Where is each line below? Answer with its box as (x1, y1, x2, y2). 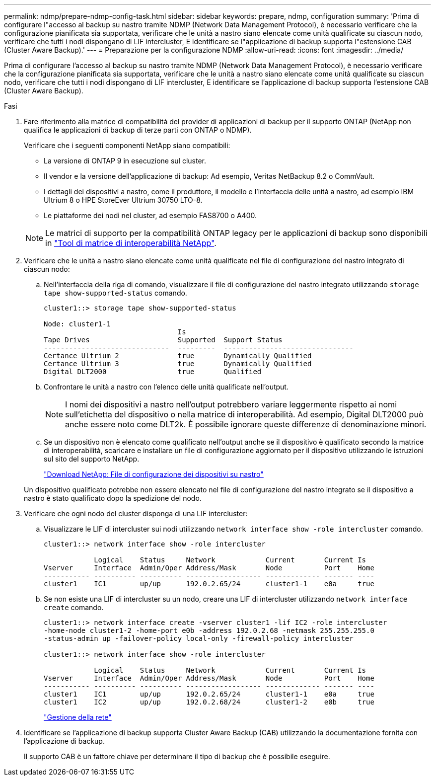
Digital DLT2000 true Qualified (44, 368, 262, 376)
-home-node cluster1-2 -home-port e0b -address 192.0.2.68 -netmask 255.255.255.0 (44, 626, 374, 634)
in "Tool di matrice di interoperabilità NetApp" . (45, 238, 217, 248)
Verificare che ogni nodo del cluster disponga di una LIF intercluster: (24, 509, 248, 518)
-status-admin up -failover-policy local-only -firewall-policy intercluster (44, 634, 354, 642)
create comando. (44, 603, 104, 612)
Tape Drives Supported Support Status (44, 336, 283, 344)
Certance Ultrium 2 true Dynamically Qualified (44, 352, 312, 360)
